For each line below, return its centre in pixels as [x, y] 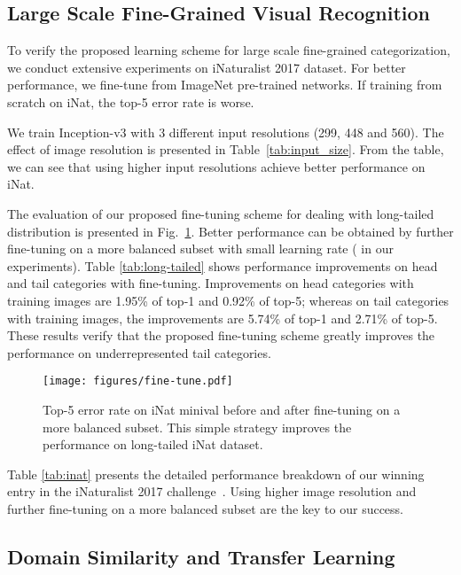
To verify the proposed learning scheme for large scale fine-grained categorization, [229, 50]
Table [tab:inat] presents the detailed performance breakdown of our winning [216, 474]
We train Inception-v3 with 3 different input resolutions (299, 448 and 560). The [226, 132]
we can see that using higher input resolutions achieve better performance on [216, 166]
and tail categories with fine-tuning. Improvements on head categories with [211, 283]
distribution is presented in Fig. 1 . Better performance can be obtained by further [230, 231]
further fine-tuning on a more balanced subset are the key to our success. [206, 508]
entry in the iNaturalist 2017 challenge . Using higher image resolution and [212, 491]
